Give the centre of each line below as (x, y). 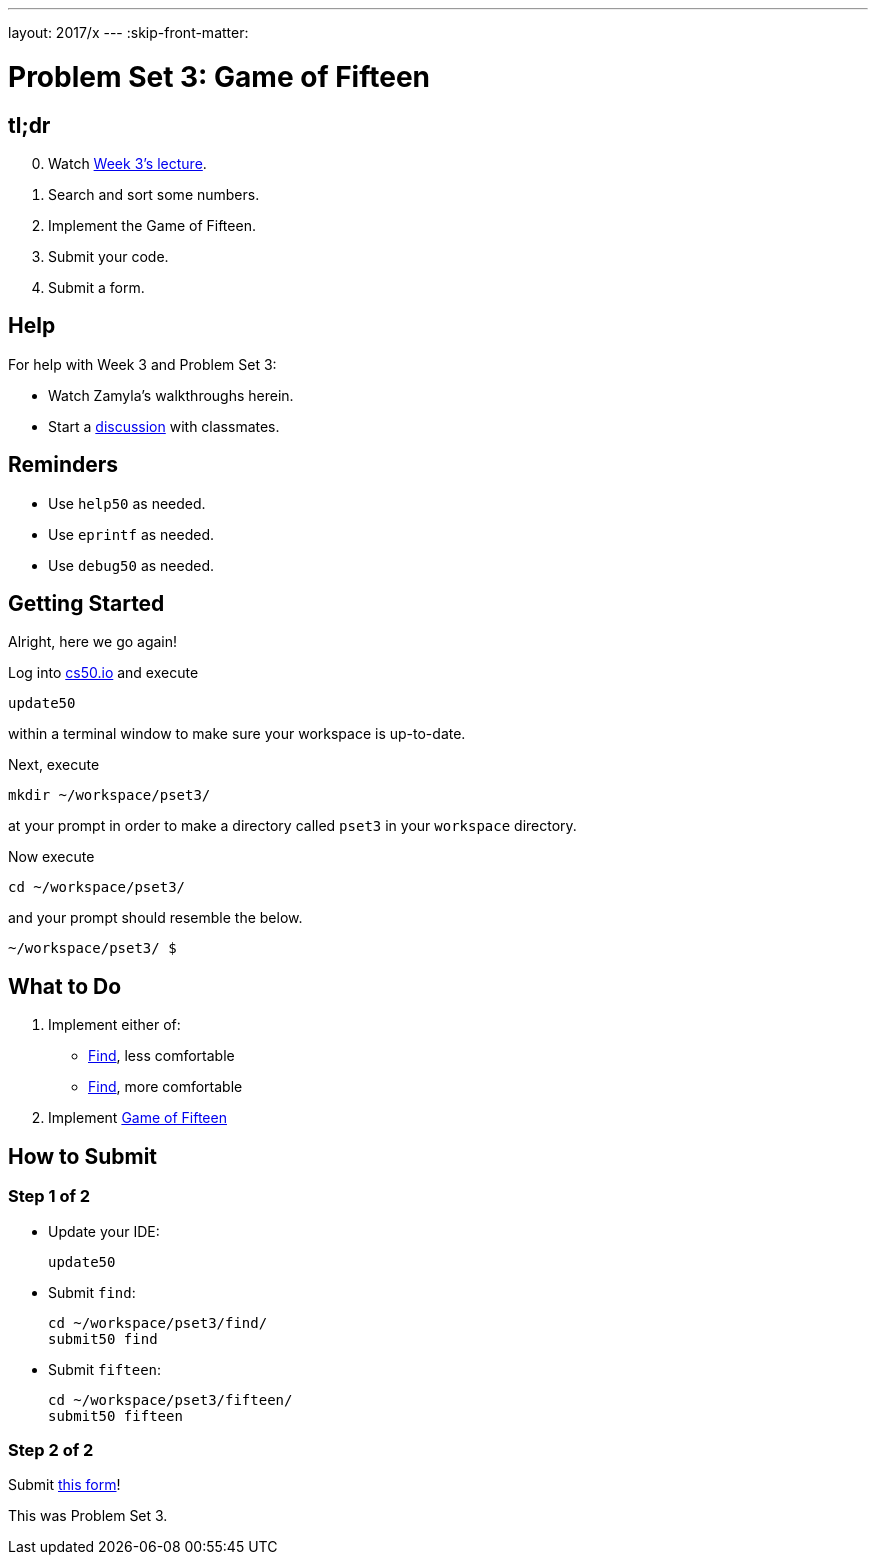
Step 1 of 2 (49, 1196)
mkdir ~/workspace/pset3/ (109, 795)
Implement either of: (114, 1025)
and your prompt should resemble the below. (155, 918)
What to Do (65, 986)
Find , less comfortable (161, 1056)
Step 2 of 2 (51, 1449)
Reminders (63, 465)
